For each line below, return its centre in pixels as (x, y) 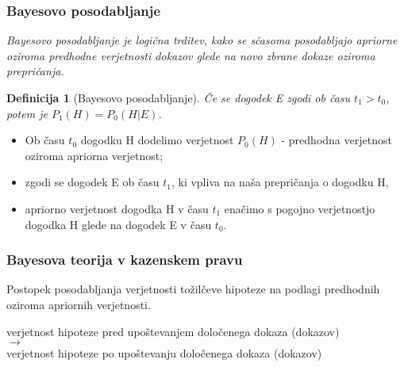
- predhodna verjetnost (337, 140)
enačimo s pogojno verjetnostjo (300, 208)
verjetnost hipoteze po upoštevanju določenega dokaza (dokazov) (164, 353)
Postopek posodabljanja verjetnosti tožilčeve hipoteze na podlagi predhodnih (193, 289)
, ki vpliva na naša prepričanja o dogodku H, (280, 182)
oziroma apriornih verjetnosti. (79, 304)
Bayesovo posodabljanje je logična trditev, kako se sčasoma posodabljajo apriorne (202, 40)
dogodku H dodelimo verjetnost (157, 140)
